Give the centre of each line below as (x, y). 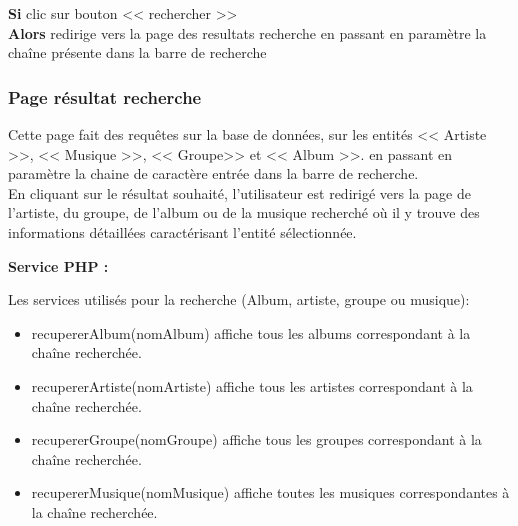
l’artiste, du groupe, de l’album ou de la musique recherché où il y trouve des (244, 212)
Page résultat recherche (105, 96)
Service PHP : (58, 265)
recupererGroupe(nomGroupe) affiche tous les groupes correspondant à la (256, 439)
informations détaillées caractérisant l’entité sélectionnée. (182, 231)
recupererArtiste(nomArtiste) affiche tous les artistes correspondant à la (252, 385)
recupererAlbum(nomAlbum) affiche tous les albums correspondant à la (251, 332)
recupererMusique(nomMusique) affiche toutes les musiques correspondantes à (270, 492)
